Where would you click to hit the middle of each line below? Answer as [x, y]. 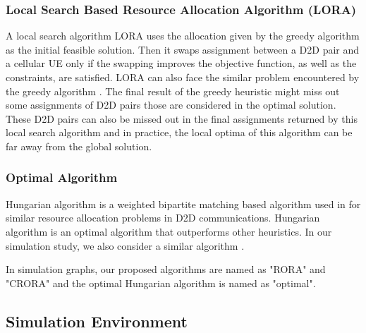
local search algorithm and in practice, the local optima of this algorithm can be [179, 132]
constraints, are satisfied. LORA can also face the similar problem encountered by [183, 77]
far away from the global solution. [79, 146]
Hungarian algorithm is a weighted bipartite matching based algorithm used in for [183, 204]
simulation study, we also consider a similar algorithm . [125, 245]
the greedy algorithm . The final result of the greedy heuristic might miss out [173, 91]
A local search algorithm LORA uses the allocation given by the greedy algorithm [183, 36]
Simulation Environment [97, 321]
